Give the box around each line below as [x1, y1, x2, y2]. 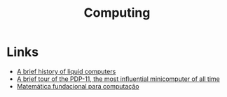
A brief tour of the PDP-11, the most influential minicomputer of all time [16, 75, 220, 83]
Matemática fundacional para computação [16, 82, 139, 90]
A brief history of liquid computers [16, 67, 116, 75]
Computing [83, 5, 151, 21]
